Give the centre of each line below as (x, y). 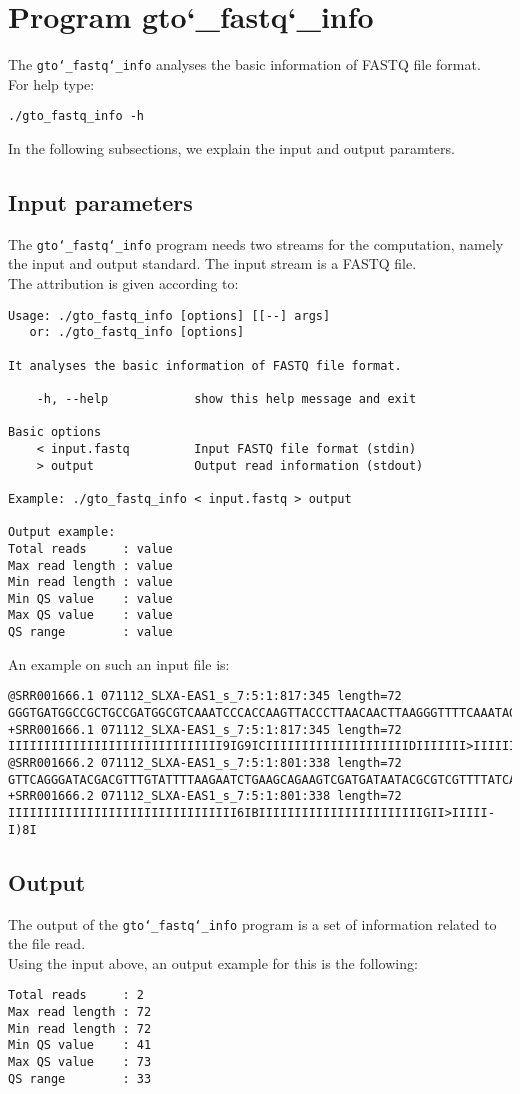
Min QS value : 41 (80, 1045)
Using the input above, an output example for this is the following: (213, 962)
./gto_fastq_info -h (76, 116)
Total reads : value (90, 548)
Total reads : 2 (76, 995)
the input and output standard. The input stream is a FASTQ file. (212, 263)
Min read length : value (90, 582)
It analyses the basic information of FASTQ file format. (205, 365)
